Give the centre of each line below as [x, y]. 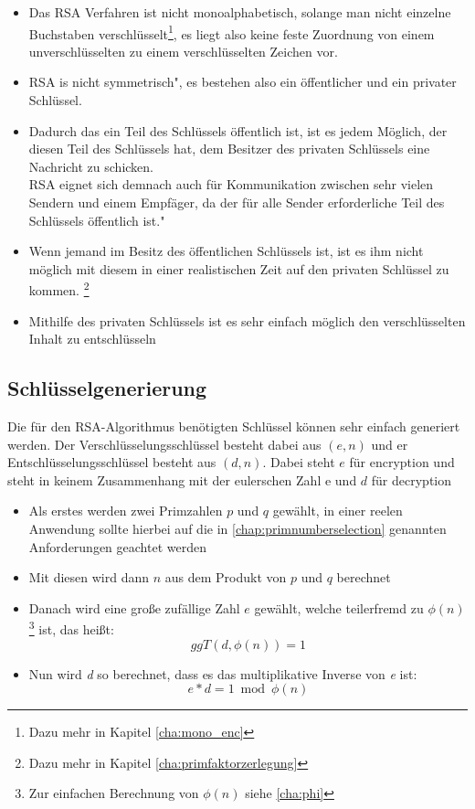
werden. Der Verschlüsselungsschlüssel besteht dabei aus [164, 444]
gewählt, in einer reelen [338, 511]
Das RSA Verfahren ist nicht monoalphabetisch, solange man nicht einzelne [240, 12]
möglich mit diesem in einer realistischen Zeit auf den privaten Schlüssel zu [239, 268]
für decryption [412, 479]
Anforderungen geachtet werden [117, 546]
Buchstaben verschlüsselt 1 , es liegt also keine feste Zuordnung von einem [232, 32]
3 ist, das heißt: [71, 628]
